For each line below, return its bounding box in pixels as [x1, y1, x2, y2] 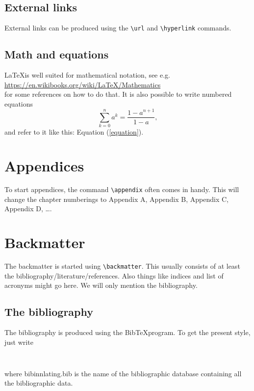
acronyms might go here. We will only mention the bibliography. [4, 280, 198, 290]
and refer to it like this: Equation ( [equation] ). [4, 127, 144, 137]
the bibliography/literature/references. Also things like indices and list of [4, 270, 224, 280]
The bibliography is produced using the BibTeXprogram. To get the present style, [4, 327, 251, 337]
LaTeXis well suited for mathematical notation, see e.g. [4, 70, 170, 80]
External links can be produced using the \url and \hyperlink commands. [4, 23, 231, 33]
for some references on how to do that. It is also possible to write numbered [4, 89, 232, 99]
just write [4, 336, 33, 347]
